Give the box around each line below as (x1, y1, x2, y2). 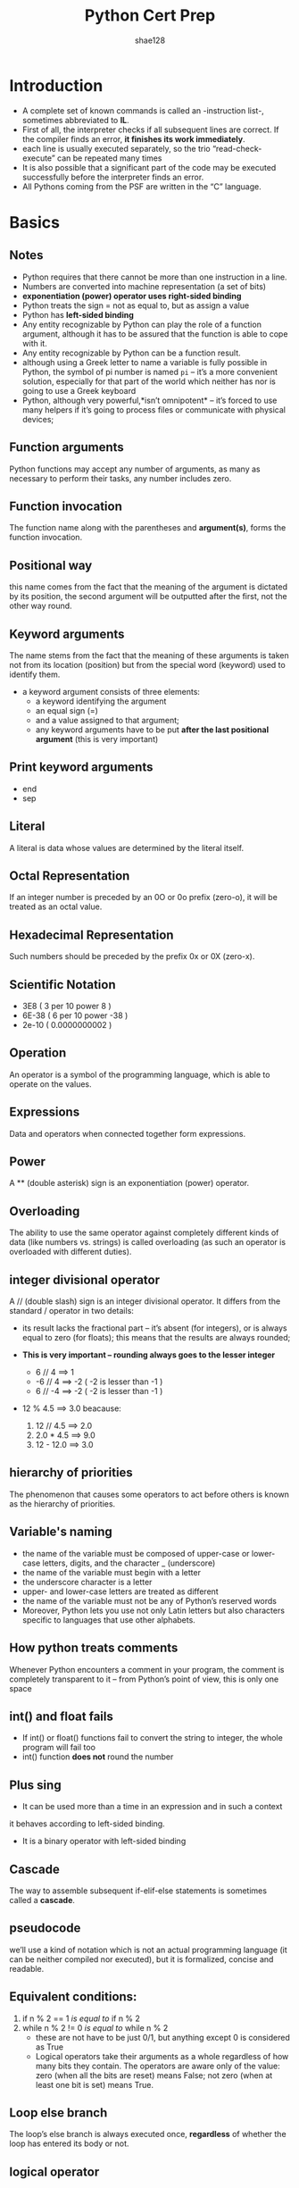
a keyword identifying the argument (35, 696, 167, 706)
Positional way (9, 557, 93, 572)
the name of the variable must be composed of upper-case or (21, 1548, 250, 1558)
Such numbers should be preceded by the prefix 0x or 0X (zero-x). (9, 951, 255, 962)
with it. (21, 338, 47, 348)
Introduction (9, 75, 104, 96)
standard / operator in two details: (9, 1306, 134, 1316)
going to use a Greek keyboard (21, 385, 137, 396)
